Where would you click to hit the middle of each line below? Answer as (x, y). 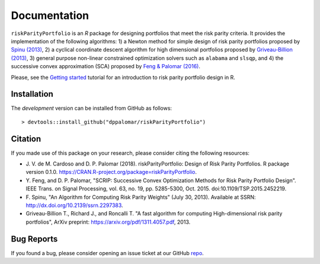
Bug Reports (34, 239)
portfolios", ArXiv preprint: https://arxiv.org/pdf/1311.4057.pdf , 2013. (108, 222)
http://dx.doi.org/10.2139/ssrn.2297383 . (75, 205)
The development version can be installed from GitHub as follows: (91, 108)
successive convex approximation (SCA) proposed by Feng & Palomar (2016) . (106, 66)
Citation (26, 139)
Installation (32, 94)
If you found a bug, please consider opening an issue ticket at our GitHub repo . (107, 253)
